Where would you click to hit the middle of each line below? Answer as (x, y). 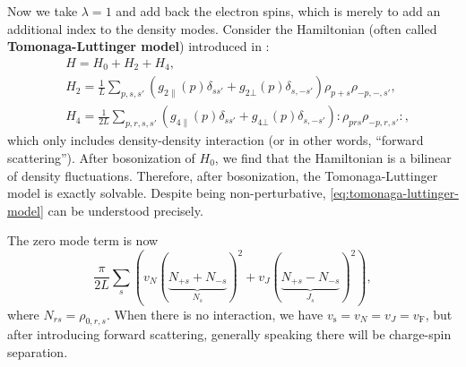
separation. (38, 352)
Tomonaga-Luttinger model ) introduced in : (138, 46)
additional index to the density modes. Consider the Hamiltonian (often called (222, 28)
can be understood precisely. (125, 210)
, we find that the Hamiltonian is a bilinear (333, 157)
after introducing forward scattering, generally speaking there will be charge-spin (229, 334)
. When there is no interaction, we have (215, 314)
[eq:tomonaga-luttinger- (394, 193)
